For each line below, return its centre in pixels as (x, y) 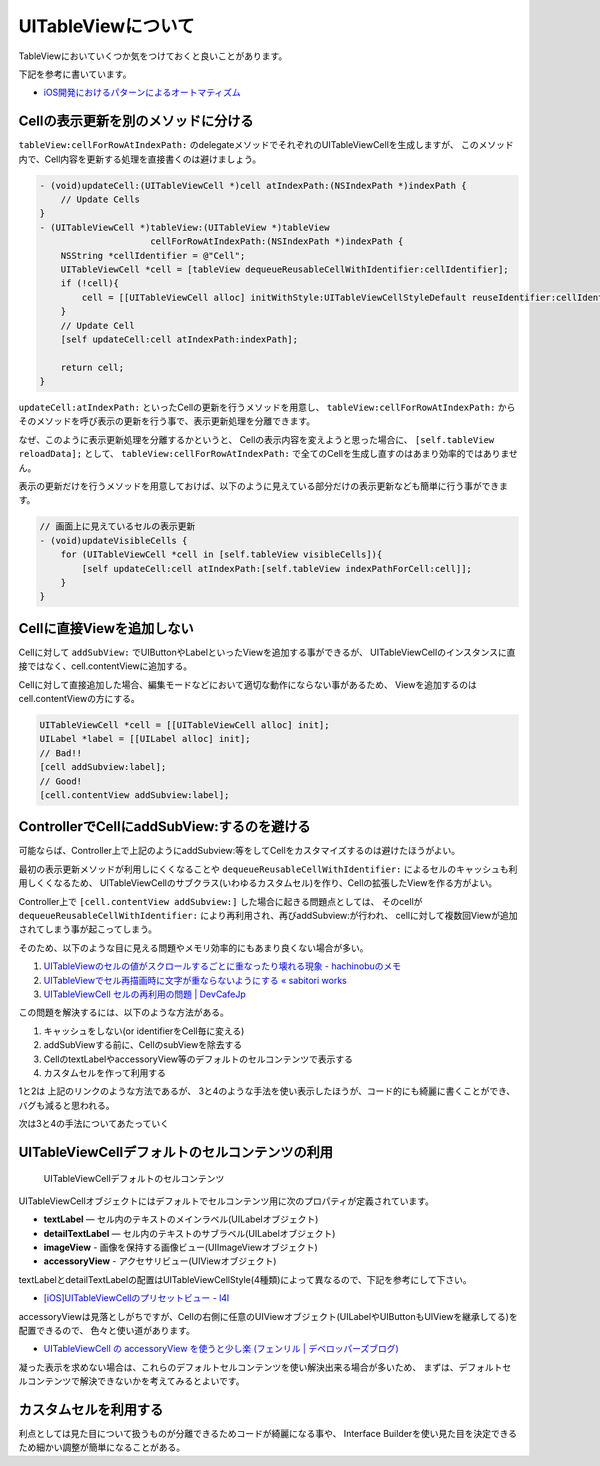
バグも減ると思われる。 (66, 1105)
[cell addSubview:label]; (103, 767)
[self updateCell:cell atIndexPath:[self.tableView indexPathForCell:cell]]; (276, 568)
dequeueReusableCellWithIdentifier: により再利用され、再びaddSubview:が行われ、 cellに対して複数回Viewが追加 (268, 916)
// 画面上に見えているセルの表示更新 (117, 526)
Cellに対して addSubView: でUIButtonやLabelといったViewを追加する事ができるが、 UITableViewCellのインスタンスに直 (267, 652)
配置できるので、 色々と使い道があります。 (106, 1331)
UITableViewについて (106, 26)
